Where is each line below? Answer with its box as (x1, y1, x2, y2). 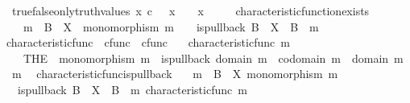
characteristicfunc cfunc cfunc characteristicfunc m (6, 34, 290, 51)
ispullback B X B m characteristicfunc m (17, 80, 247, 97)
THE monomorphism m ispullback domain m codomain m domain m (23, 49, 404, 66)
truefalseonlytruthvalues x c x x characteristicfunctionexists (11, 2, 370, 19)
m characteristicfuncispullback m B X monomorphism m (11, 65, 338, 82)
